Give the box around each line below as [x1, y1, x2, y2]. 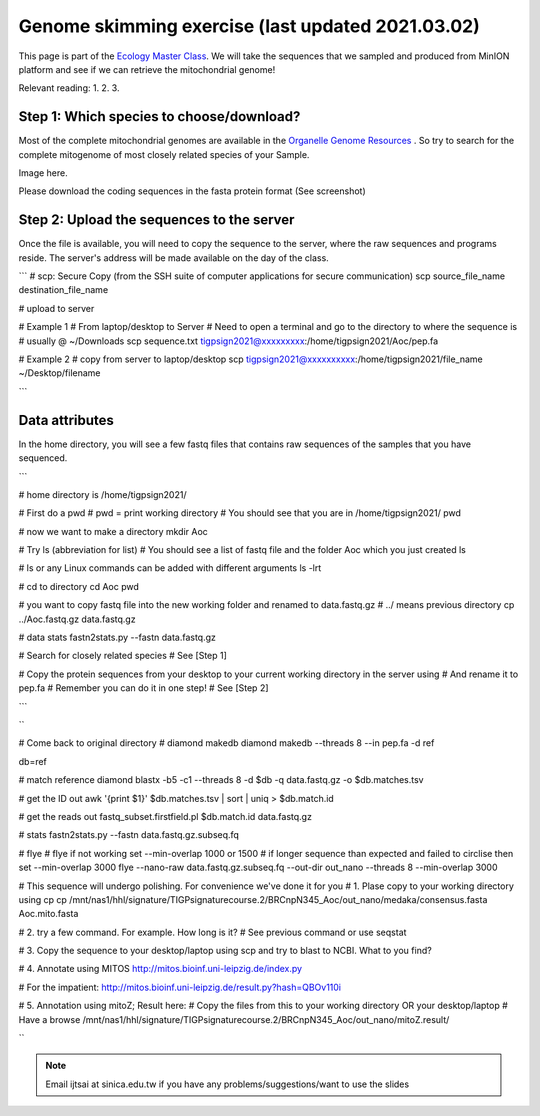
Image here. [18, 167, 69, 179]
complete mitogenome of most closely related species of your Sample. [18, 148, 310, 160]
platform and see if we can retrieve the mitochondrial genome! [18, 63, 276, 75]
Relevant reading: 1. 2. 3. [18, 82, 120, 94]
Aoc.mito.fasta [18, 908, 79, 920]
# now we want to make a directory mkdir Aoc [18, 525, 209, 537]
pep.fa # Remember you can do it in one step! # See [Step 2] [18, 682, 269, 694]
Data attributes [18, 411, 115, 429]
